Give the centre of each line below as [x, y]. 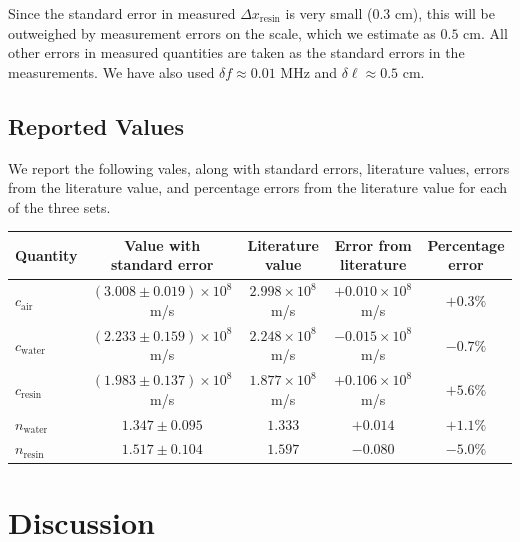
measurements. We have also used [111, 71]
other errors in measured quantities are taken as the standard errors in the [236, 52]
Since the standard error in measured [122, 13]
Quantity [46, 254]
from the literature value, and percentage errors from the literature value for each [258, 187]
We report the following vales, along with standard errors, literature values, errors [259, 167]
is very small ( [329, 13]
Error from [373, 244]
